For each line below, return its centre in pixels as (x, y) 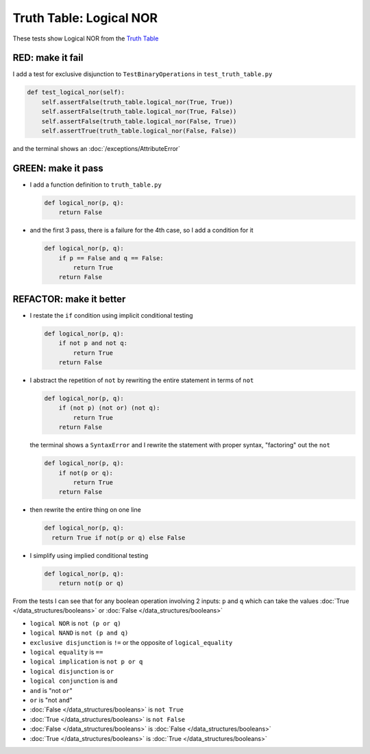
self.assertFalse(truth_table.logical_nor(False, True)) (139, 121)
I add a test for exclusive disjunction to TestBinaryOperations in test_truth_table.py (143, 74)
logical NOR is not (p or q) (75, 623)
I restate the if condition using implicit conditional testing (111, 315)
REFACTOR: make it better (69, 299)
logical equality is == (66, 652)
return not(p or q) (91, 584)
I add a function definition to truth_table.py (96, 185)
